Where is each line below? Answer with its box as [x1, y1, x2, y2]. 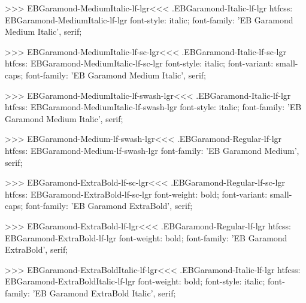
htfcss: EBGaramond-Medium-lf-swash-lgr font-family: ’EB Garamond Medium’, [5, 144, 299, 156]
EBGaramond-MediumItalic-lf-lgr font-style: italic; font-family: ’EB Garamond [5, 13, 293, 26]
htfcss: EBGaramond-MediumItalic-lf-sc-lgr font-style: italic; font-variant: [5, 57, 274, 69]
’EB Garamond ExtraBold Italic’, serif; [32, 286, 176, 299]
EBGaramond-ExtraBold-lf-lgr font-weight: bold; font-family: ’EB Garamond [5, 231, 287, 244]
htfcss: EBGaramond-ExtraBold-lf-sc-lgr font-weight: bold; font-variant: [5, 187, 268, 200]
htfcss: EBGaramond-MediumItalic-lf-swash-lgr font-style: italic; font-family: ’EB [5, 101, 302, 113]
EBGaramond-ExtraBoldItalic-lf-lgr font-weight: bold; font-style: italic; [5, 275, 265, 287]
